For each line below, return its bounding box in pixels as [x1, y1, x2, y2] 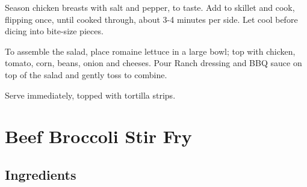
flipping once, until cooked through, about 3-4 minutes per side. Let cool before [5, 13, 298, 25]
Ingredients [5, 165, 76, 183]
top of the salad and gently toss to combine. [5, 68, 167, 81]
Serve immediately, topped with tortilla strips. [5, 88, 176, 101]
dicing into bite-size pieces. [5, 25, 104, 37]
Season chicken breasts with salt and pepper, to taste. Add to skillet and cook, [5, 1, 295, 13]
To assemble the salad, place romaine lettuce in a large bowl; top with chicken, [5, 44, 296, 57]
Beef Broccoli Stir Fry [5, 124, 192, 149]
